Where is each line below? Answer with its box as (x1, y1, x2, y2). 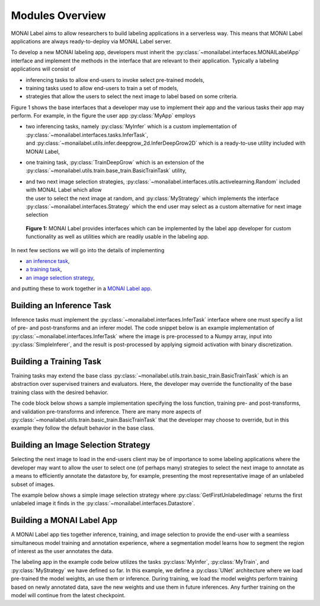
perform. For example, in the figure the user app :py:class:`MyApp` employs (11, 112, 196, 119)
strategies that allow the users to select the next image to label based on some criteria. (25, 93, 238, 100)
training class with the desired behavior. (11, 389, 109, 396)
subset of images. (11, 481, 55, 488)
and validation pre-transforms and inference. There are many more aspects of (11, 408, 201, 415)
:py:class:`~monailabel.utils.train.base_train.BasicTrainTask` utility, (25, 167, 187, 174)
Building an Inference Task (11, 300, 112, 310)
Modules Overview (11, 9, 106, 22)
